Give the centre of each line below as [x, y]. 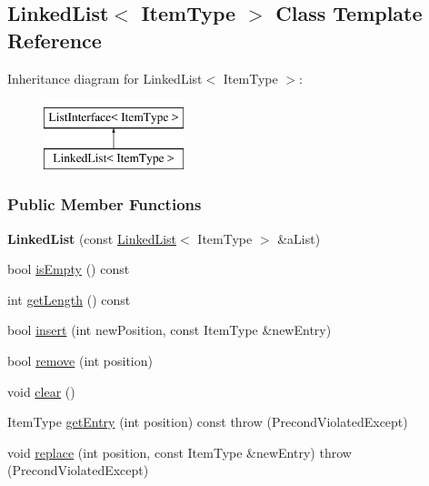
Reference [55, 40]
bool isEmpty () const [69, 269]
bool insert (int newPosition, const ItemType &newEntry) [170, 330]
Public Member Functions [105, 204]
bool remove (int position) [80, 360]
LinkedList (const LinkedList [92, 238]
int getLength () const [69, 299]
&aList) [299, 238]
